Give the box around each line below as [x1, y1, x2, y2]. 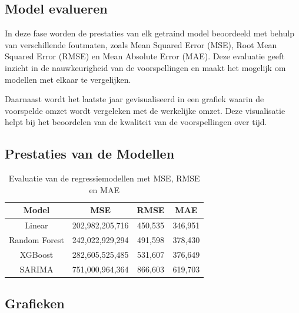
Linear [25, 219, 48, 231]
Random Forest [9, 234, 64, 246]
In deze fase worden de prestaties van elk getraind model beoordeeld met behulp [5, 27, 294, 39]
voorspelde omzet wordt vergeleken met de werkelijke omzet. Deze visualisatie [5, 104, 285, 116]
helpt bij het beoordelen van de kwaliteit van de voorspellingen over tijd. [5, 116, 267, 128]
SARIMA [19, 262, 54, 275]
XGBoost [19, 248, 54, 260]
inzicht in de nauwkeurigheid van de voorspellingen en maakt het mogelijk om [5, 61, 286, 73]
